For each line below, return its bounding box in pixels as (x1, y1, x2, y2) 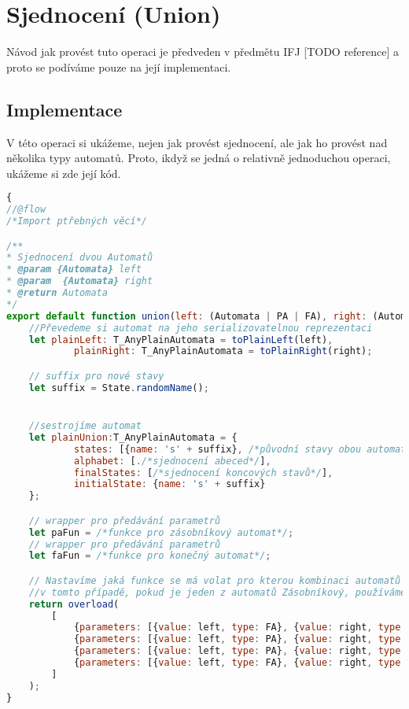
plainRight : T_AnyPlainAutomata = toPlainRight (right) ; (73, 345, 373, 357)
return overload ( (28, 598, 120, 610)
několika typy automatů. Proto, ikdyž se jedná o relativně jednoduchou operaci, (6, 150, 391, 166)
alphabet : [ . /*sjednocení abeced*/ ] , (73, 455, 271, 467)
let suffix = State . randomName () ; (28, 382, 209, 393)
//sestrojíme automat (28, 420, 142, 432)
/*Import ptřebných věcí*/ (6, 216, 147, 227)
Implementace (6, 97, 123, 121)
